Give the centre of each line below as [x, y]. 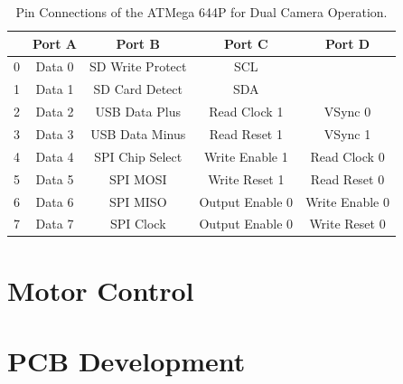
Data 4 [55, 156]
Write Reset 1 [246, 178]
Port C [246, 43]
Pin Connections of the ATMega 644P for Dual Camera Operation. [201, 12]
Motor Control [101, 290]
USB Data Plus [138, 112]
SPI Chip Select [138, 156]
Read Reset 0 [347, 178]
